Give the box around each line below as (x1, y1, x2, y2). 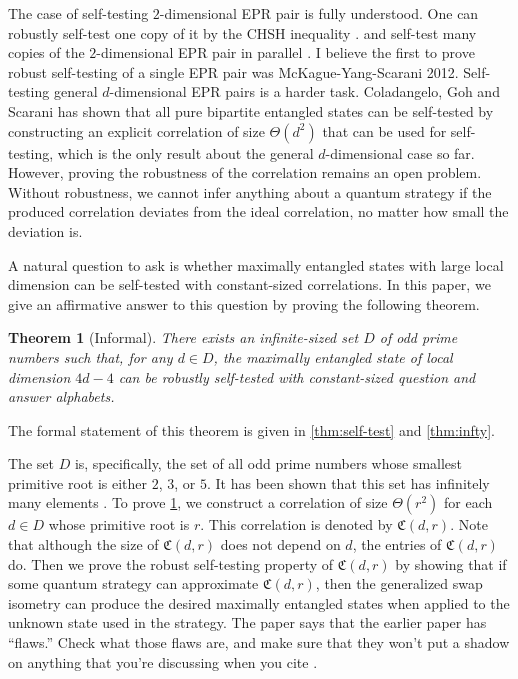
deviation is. (8, 220, 83, 241)
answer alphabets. (8, 386, 115, 407)
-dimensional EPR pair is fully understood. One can (159, 3, 479, 23)
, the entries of (352, 534, 442, 555)
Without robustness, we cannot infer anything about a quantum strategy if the (8, 181, 492, 202)
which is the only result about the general (57, 142, 314, 163)
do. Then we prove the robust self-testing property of (8, 553, 334, 574)
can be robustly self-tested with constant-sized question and (118, 366, 476, 387)
